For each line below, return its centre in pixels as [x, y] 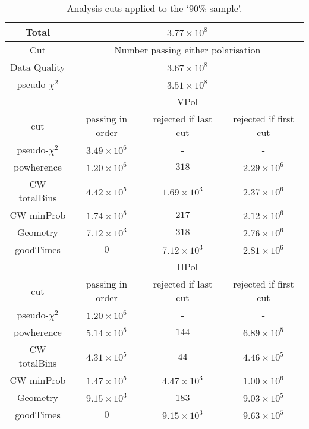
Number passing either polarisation [187, 50]
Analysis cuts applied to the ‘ [128, 8]
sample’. [226, 8]
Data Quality [38, 67]
